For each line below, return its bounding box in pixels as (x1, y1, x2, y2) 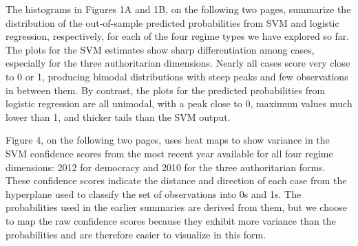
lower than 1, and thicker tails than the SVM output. (6, 109, 231, 124)
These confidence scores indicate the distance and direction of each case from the (6, 173, 347, 188)
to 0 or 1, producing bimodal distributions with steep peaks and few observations (6, 69, 348, 83)
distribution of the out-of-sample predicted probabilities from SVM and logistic (6, 15, 339, 30)
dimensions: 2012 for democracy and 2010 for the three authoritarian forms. (6, 159, 326, 174)
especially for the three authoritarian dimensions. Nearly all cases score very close (6, 56, 350, 70)
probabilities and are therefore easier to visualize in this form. (6, 227, 266, 241)
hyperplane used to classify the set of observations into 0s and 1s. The (6, 186, 302, 201)
